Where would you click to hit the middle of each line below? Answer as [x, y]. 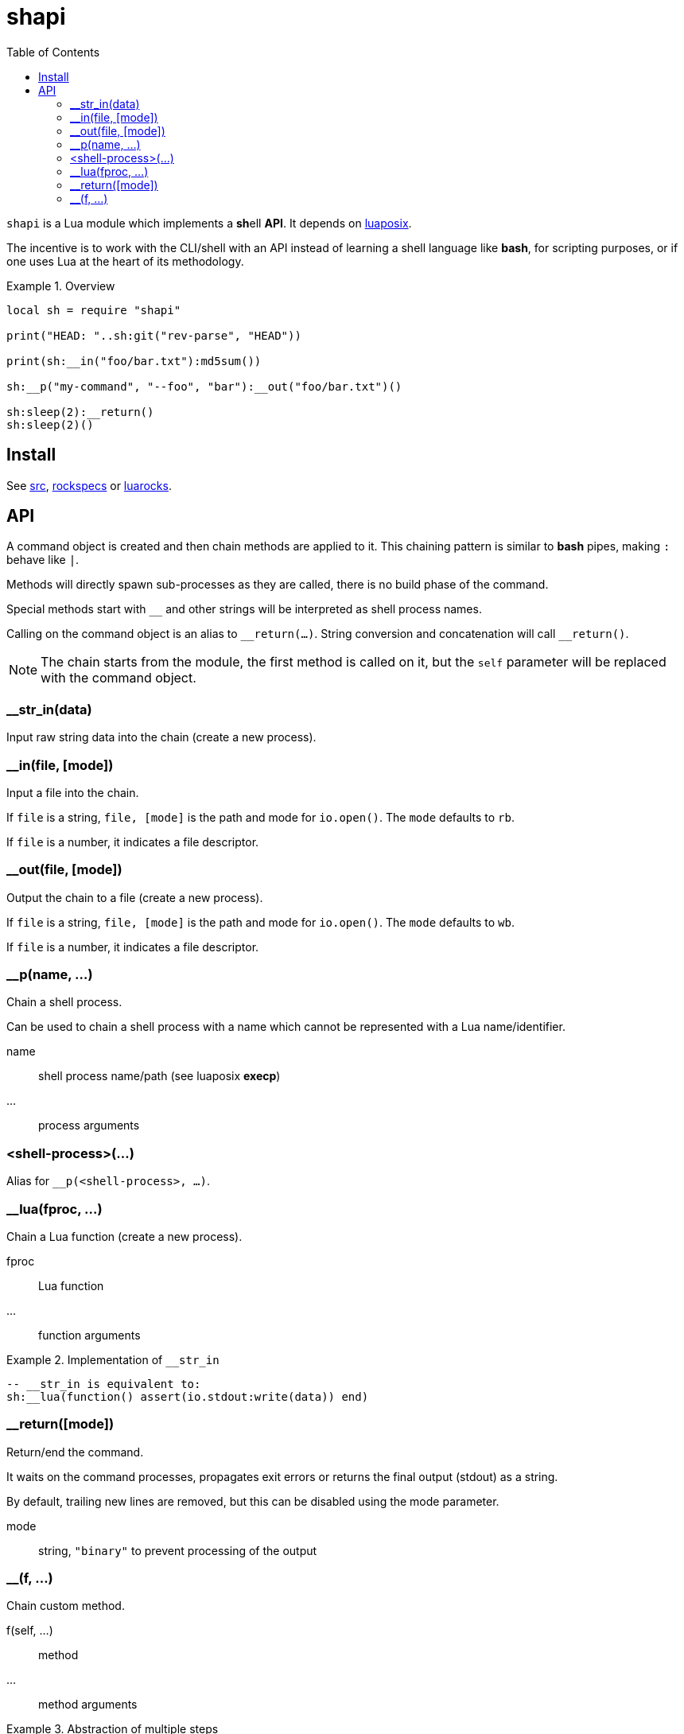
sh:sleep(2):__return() [80, 412]
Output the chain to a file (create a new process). [135, 897]
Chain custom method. [66, 1606]
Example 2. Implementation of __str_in [113, 1359]
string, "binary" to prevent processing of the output [178, 1550]
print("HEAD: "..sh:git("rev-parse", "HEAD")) [154, 335]
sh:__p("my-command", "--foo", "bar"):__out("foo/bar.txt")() [204, 386]
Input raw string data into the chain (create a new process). [161, 737]
